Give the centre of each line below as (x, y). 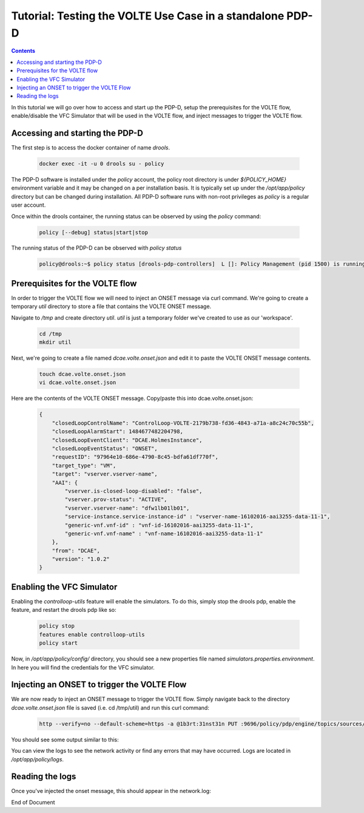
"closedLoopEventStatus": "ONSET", (105, 449)
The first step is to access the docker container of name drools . (91, 147)
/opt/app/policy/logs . (37, 759)
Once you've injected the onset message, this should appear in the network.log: (111, 791)
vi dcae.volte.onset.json (78, 382)
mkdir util (55, 342)
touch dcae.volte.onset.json (83, 374)
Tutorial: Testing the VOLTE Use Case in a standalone (148, 16)
